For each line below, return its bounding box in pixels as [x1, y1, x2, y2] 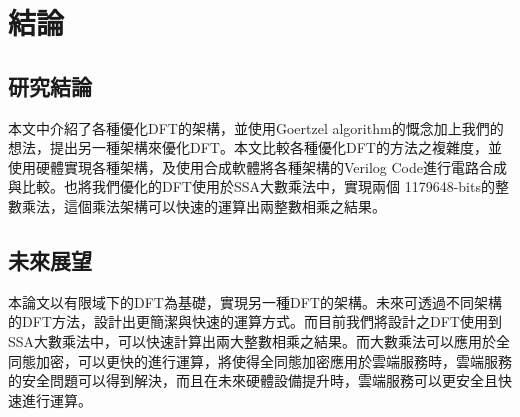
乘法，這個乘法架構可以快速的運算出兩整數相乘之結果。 [21, 195, 386, 216]
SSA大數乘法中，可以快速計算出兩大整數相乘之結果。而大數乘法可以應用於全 [8, 330, 511, 351]
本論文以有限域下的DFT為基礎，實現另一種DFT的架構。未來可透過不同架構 [8, 291, 502, 312]
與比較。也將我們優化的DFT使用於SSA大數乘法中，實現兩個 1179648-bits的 [8, 176, 495, 197]
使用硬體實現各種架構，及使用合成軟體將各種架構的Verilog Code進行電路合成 [8, 156, 507, 177]
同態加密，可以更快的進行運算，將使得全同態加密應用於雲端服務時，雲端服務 [8, 350, 512, 371]
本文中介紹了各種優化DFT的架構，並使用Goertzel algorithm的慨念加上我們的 [8, 117, 504, 138]
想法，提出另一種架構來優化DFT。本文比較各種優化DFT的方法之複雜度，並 [8, 137, 502, 158]
